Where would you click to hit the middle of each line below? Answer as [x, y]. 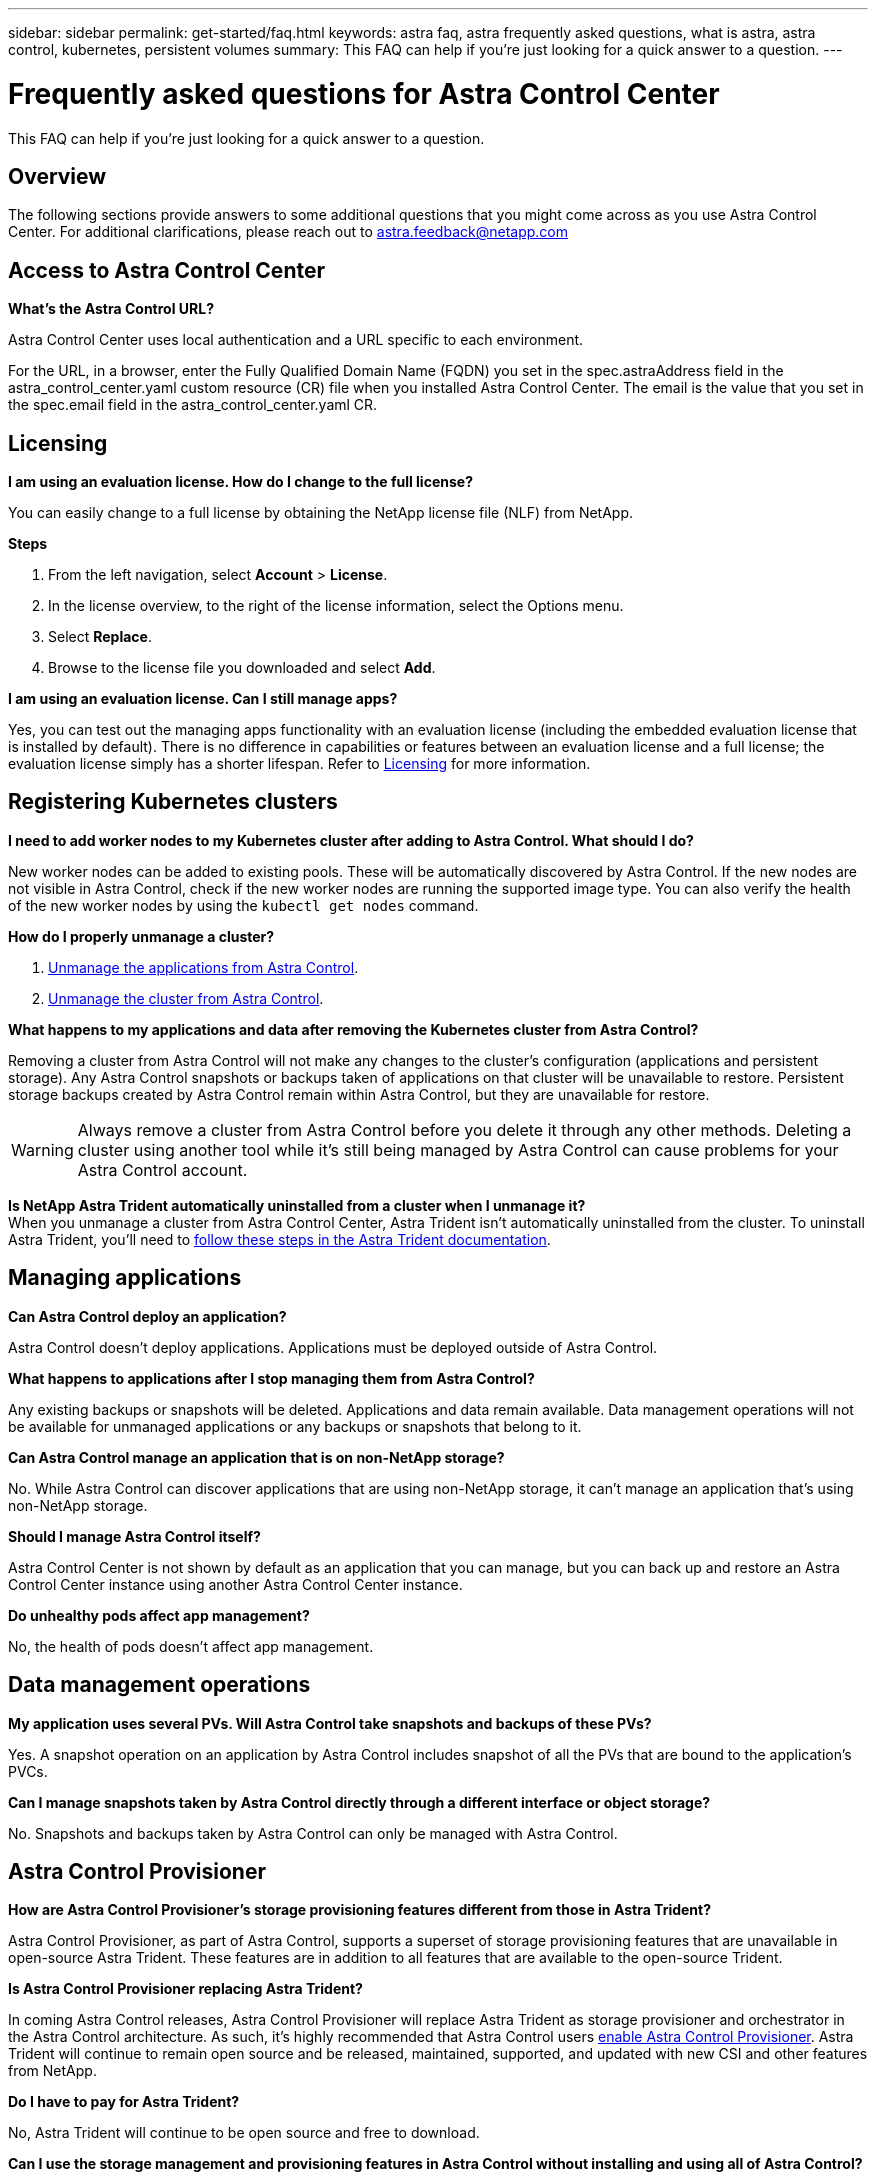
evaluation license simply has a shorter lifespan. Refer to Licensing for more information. [299, 764]
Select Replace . [100, 637]
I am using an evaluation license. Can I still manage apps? [203, 699]
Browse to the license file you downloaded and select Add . [242, 668]
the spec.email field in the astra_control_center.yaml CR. [193, 405]
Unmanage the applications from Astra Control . [203, 967]
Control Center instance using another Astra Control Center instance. [235, 1584]
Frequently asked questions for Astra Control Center [364, 93]
